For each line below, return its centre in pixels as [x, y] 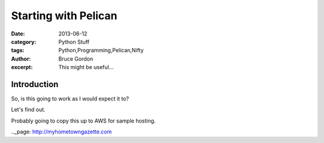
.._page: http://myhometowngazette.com [61, 132]
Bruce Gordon [76, 59]
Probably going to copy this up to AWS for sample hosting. [83, 121]
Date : [18, 34]
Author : [21, 59]
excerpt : [22, 67]
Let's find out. [28, 110]
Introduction [35, 84]
